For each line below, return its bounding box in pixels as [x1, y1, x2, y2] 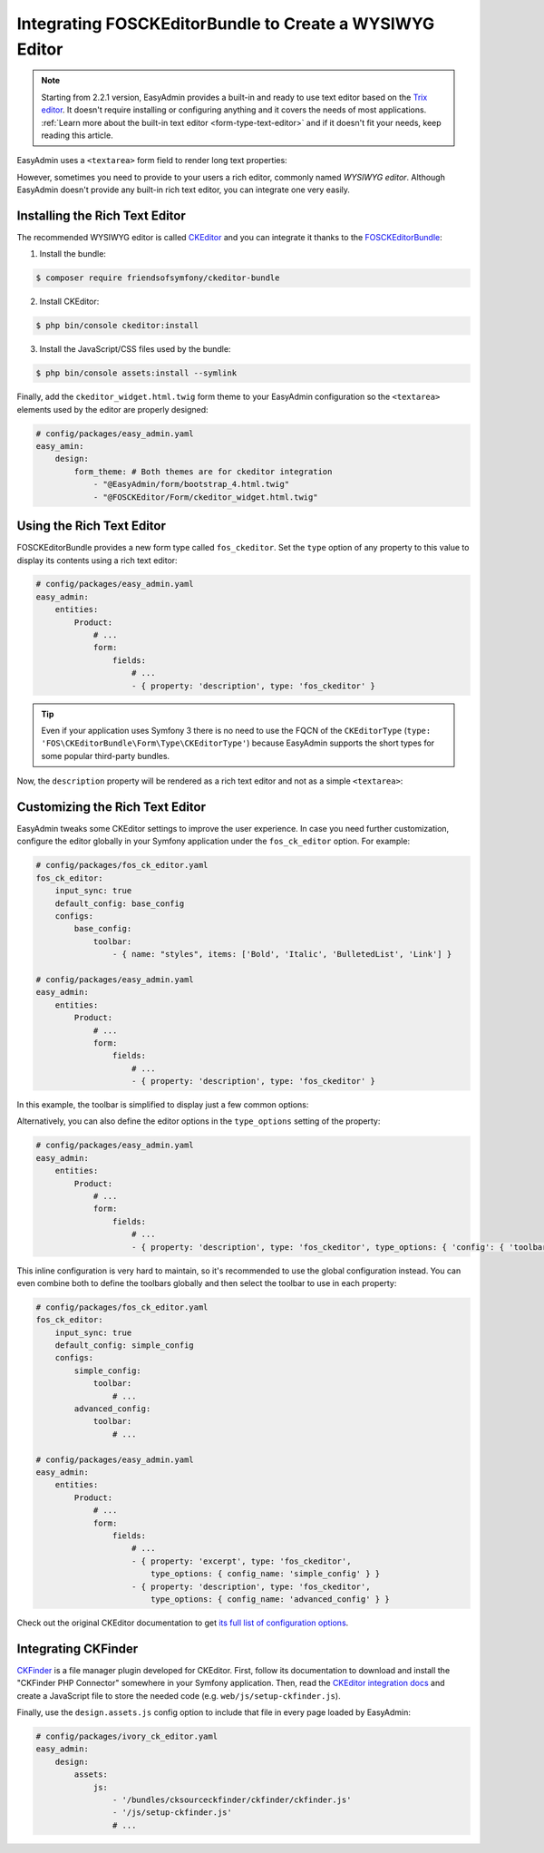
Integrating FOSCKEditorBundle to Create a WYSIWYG [16, 14, 435, 34]
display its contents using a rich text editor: [16, 554, 178, 566]
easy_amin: [35, 441, 84, 452]
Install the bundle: [39, 249, 106, 259]
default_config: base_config [54, 898, 185, 909]
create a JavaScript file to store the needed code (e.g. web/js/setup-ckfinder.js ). [16, 1690, 341, 1701]
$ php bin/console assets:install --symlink [35, 368, 238, 378]
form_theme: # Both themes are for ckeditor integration [73, 466, 333, 476]
